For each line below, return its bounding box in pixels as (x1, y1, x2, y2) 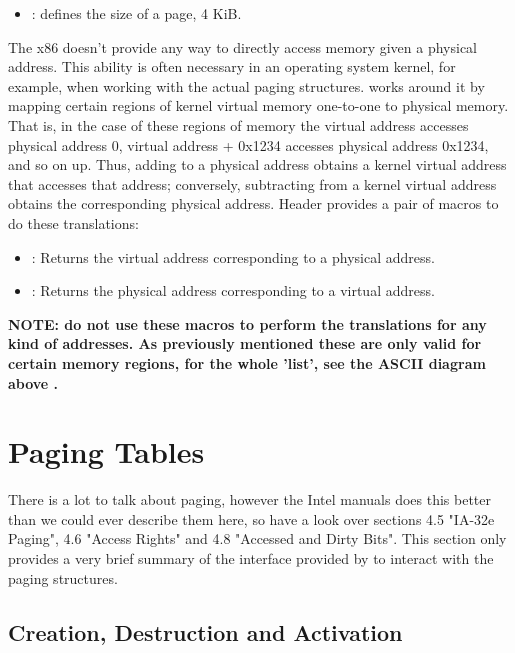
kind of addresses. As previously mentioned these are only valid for (8, 333, 482, 354)
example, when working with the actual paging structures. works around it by (8, 75, 485, 96)
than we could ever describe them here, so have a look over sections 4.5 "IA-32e (8, 508, 495, 529)
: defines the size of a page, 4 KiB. (31, 3, 242, 23)
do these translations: (8, 212, 139, 233)
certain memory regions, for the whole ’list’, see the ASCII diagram (8, 352, 486, 373)
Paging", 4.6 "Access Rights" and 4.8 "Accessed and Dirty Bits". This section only (8, 528, 507, 549)
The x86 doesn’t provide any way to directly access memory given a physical (8, 36, 477, 57)
